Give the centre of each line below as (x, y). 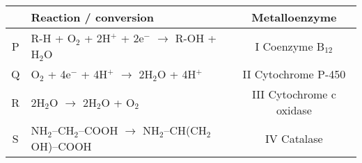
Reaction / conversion (93, 17)
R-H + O (54, 38)
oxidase (294, 110)
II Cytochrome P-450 (294, 74)
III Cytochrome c (294, 94)
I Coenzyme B (290, 46)
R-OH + (196, 38)
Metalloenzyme (294, 17)
